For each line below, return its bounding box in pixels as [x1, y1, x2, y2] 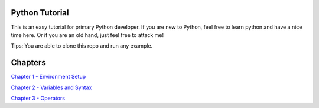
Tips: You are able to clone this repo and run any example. [11, 42, 153, 49]
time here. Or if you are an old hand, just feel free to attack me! [11, 31, 164, 38]
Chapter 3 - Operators [11, 95, 65, 102]
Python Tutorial [11, 8, 69, 18]
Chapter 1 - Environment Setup [11, 73, 86, 80]
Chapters [11, 58, 47, 67]
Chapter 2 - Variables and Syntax [11, 84, 92, 91]
